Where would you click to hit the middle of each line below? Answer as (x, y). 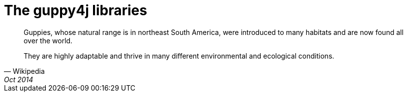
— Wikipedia (24, 71)
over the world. (48, 40)
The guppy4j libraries (76, 10)
